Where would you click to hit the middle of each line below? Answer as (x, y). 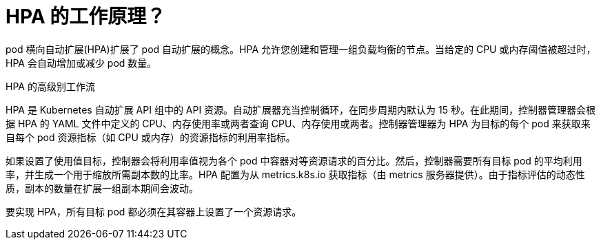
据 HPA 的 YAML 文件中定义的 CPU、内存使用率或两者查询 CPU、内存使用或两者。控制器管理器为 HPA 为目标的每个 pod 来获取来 (298, 123)
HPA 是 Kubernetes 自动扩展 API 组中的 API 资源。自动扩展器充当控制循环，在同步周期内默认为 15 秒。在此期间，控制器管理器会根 (300, 109)
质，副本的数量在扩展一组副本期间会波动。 (102, 188)
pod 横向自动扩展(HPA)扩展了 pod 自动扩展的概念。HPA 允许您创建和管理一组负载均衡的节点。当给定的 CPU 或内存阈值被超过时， (301, 49)
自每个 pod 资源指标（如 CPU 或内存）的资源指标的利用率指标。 (151, 137)
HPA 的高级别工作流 (50, 86)
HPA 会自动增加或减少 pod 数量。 (81, 63)
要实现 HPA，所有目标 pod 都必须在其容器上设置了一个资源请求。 (154, 211)
